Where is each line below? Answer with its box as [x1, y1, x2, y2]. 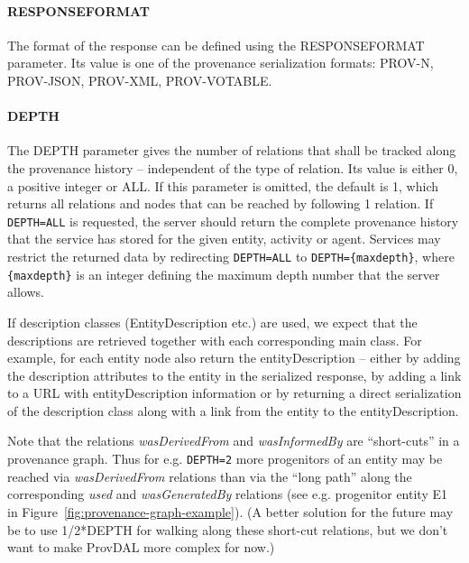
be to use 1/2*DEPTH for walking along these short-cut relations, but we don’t [7, 520, 448, 539]
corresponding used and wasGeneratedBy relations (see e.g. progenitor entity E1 [7, 485, 447, 503]
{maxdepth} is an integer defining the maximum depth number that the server [7, 264, 440, 283]
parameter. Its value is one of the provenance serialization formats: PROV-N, [7, 53, 434, 72]
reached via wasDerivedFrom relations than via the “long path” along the [7, 466, 412, 485]
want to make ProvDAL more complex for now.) [7, 538, 275, 557]
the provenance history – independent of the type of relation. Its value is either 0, [7, 158, 458, 177]
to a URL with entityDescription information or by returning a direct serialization [7, 383, 462, 402]
